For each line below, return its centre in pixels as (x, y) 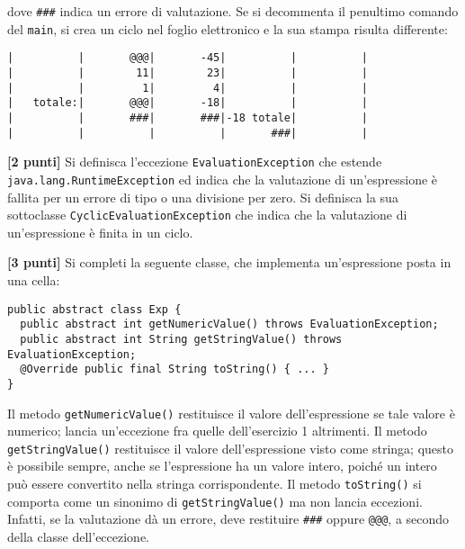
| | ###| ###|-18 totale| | (188, 117)
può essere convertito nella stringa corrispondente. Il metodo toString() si (215, 484)
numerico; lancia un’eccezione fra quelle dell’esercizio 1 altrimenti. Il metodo (217, 431)
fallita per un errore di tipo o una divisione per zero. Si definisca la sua (203, 197)
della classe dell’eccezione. (79, 536)
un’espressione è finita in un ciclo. (100, 232)
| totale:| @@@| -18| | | (188, 103)
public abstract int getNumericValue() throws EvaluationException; (229, 324)
